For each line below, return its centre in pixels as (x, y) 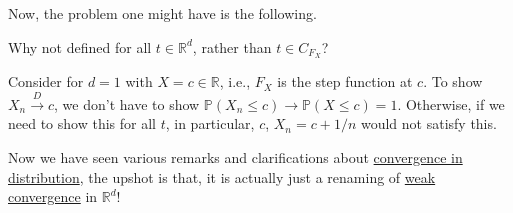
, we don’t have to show (127, 103)
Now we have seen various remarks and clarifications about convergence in (235, 157)
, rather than (232, 46)
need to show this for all (82, 123)
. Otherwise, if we (451, 103)
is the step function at (345, 81)
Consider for (46, 81)
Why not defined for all (80, 46)
